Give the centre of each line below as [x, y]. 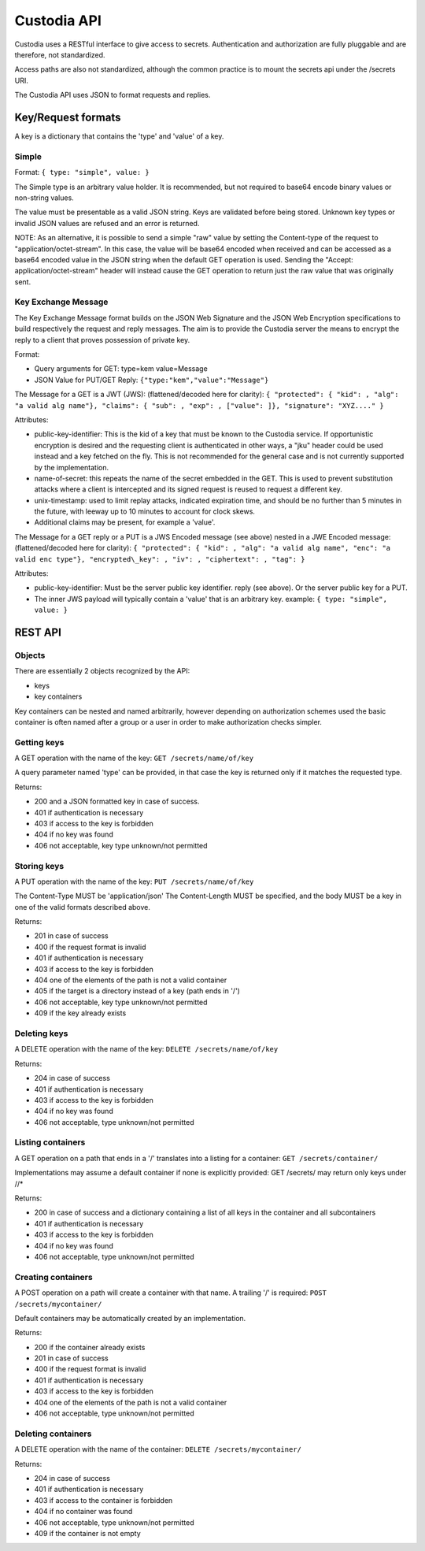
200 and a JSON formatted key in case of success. [117, 801]
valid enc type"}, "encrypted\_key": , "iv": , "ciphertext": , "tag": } [160, 559]
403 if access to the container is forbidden [103, 1500]
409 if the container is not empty [87, 1533]
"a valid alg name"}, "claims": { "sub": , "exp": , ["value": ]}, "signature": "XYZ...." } [200, 405]
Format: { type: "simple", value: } [82, 173]
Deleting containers [53, 1434]
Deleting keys [41, 1033]
